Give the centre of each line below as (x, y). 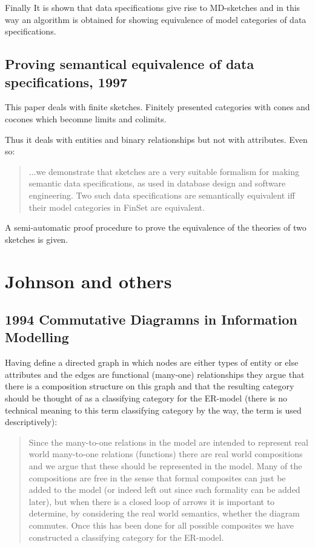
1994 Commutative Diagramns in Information (151, 319)
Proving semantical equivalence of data (130, 64)
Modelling (37, 337)
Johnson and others (88, 281)
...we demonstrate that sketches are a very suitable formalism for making (164, 171)
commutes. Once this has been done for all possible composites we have (161, 525)
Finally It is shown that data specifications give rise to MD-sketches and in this (153, 7)
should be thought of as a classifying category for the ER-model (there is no (146, 398)
